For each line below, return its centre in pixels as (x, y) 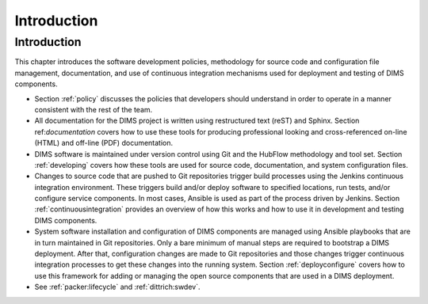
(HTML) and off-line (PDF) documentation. (104, 143)
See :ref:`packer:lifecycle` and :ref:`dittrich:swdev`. (117, 287)
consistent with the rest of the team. (94, 109)
